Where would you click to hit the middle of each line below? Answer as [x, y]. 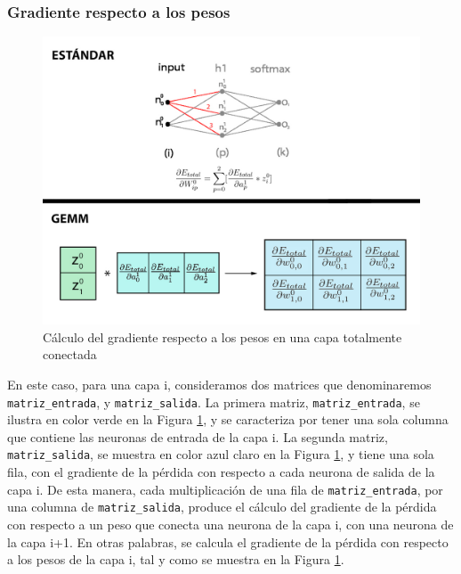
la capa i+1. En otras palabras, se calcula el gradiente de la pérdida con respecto [228, 541]
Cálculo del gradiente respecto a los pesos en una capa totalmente [222, 336]
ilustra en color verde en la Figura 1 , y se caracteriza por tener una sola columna [228, 419]
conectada [70, 354]
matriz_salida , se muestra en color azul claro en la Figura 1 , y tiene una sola [221, 454]
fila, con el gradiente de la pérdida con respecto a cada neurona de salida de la [221, 472]
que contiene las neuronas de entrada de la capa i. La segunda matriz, [198, 436]
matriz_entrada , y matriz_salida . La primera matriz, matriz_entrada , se [214, 402]
